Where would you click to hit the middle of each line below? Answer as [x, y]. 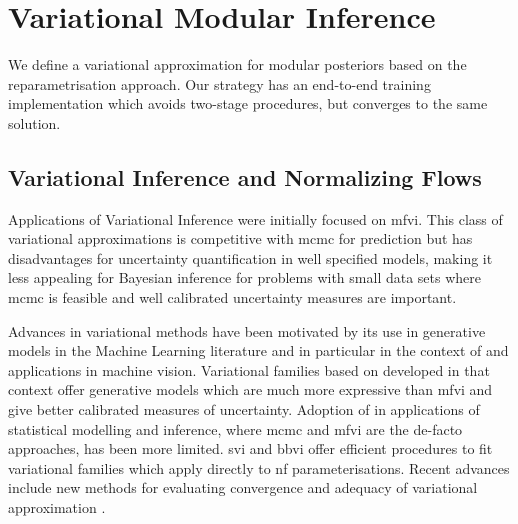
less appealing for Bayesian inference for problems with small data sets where [245, 277]
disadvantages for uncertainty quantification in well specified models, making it [250, 257]
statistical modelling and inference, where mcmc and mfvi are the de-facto [235, 428]
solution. [34, 122]
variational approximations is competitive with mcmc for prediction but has [240, 238]
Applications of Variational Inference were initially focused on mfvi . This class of [255, 218]
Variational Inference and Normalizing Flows [245, 176]
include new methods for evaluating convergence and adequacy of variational [243, 487]
